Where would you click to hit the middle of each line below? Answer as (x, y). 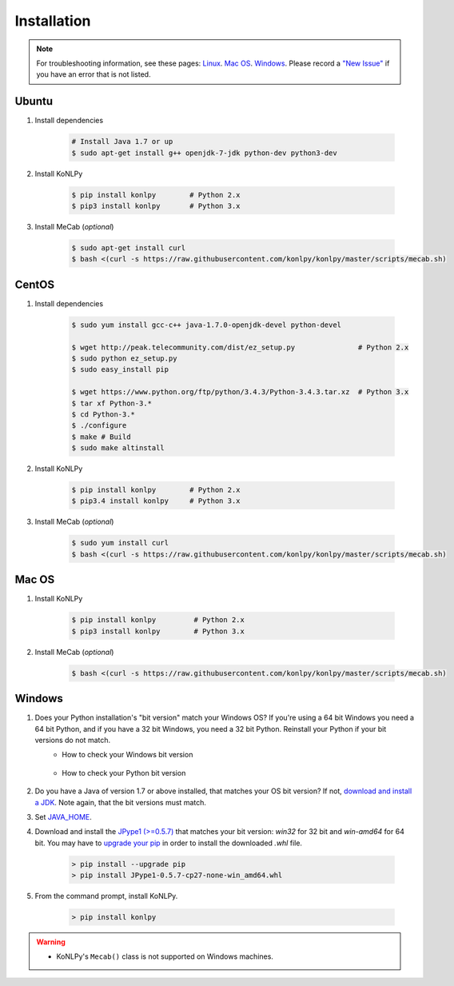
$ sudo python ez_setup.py (124, 358)
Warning (51, 942)
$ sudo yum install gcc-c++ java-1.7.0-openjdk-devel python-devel (207, 325)
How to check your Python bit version (124, 772)
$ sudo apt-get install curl (129, 247)
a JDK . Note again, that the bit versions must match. (121, 802)
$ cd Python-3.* (104, 414)
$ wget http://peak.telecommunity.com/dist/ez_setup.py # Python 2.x (240, 347)
